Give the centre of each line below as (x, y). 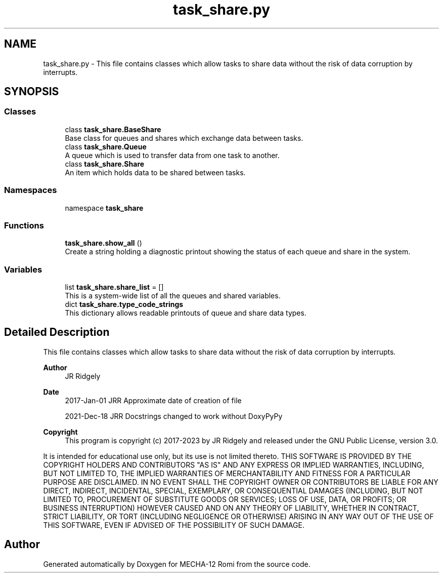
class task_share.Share (105, 164)
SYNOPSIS (32, 92)
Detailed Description (57, 332)
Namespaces (31, 190)
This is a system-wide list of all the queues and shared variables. (173, 296)
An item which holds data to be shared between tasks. (155, 172)
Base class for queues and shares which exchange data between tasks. (184, 138)
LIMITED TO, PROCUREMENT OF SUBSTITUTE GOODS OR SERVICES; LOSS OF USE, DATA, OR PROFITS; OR (225, 499)
